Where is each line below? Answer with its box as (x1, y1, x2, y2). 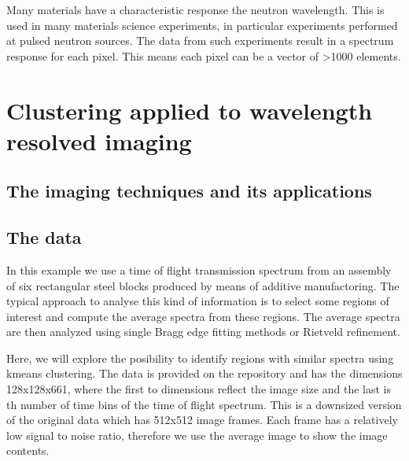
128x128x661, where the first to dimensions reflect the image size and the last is (6, 381, 391, 397)
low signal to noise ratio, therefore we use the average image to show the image (6, 426, 388, 443)
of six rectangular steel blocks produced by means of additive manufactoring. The (6, 277, 400, 293)
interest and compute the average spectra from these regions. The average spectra (6, 308, 400, 324)
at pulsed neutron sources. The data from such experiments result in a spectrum (6, 32, 394, 49)
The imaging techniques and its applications (6, 179, 372, 203)
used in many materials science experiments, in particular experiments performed (6, 17, 398, 33)
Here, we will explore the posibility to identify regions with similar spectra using (6, 349, 394, 366)
